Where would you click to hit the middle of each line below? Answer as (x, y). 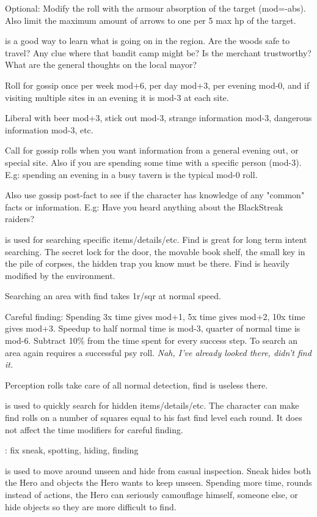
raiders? (20, 219)
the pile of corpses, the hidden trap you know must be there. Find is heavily (148, 263)
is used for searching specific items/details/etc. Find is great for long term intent (156, 239)
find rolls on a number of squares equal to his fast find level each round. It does (154, 418)
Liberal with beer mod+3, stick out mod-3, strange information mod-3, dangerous (158, 118)
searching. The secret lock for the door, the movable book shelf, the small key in (155, 251)
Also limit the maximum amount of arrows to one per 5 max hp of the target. (151, 20)
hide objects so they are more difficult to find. (91, 506)
